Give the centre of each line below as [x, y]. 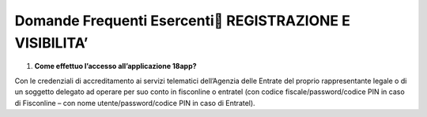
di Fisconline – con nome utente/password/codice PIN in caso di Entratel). [135, 103]
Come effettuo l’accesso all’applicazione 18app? [115, 66]
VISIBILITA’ [51, 43]
